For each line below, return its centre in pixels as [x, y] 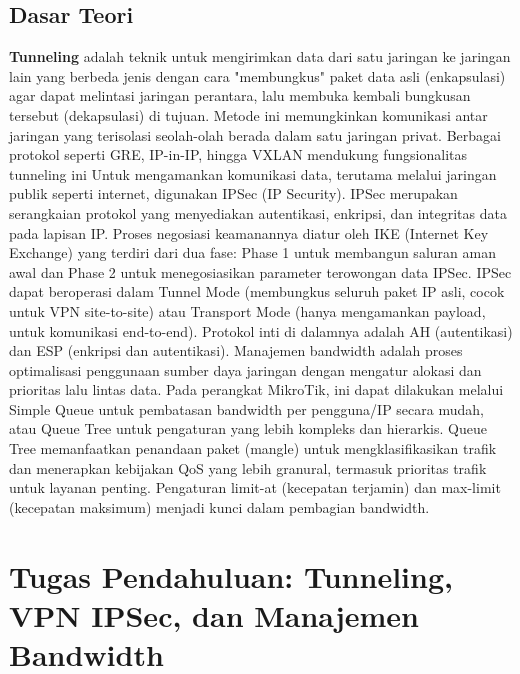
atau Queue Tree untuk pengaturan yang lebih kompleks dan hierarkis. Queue [248, 428]
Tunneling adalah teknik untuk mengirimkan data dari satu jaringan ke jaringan [260, 56]
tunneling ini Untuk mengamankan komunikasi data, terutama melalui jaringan [253, 173]
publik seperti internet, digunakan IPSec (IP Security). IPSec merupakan [233, 193]
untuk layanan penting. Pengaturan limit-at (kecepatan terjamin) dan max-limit [255, 487]
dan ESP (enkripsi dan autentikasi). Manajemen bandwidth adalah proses [236, 350]
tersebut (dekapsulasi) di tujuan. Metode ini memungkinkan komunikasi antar [248, 114]
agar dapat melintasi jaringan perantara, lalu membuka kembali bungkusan [240, 95]
